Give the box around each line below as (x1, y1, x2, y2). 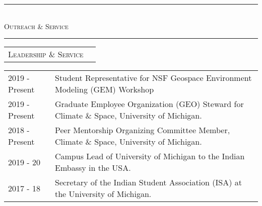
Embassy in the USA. (54, 162, 131, 174)
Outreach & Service (4, 21, 69, 31)
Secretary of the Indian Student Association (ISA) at (54, 176, 242, 188)
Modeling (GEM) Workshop (54, 83, 154, 95)
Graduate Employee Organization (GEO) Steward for (54, 98, 244, 110)
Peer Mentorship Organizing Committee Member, (54, 124, 230, 136)
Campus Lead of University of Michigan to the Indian (54, 150, 245, 162)
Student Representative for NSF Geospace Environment (54, 72, 252, 84)
